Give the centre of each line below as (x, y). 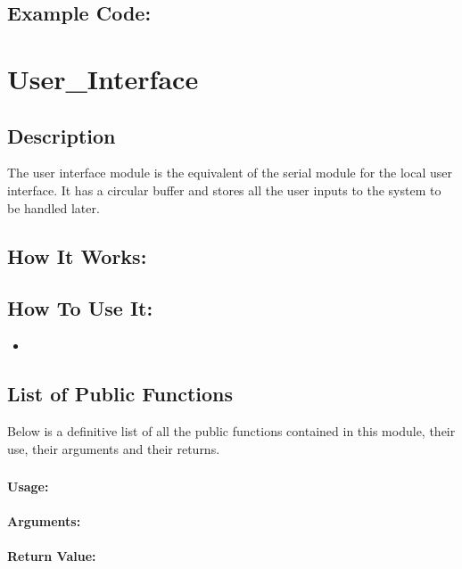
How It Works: (77, 256)
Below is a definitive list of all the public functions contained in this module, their (231, 430)
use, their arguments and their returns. (114, 448)
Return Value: (52, 556)
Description (62, 135)
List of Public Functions (120, 394)
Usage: (28, 487)
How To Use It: (80, 308)
